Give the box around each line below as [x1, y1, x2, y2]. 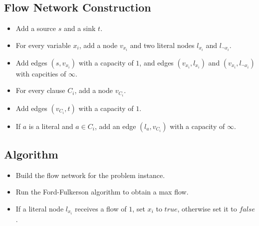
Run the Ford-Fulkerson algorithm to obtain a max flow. [15, 186, 189, 197]
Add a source [15, 23, 56, 33]
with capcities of [15, 68, 66, 78]
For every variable [15, 39, 71, 50]
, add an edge [95, 120, 136, 131]
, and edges [139, 57, 174, 67]
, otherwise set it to [177, 203, 237, 213]
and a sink [63, 23, 96, 33]
